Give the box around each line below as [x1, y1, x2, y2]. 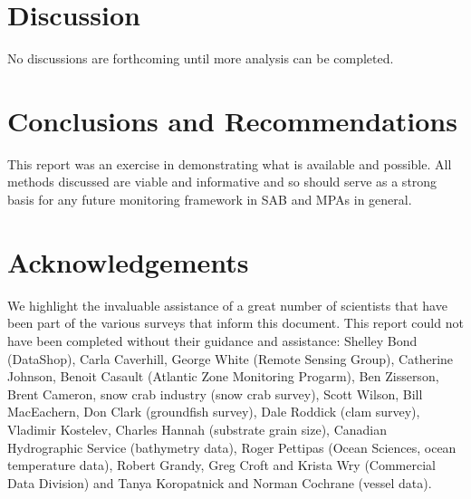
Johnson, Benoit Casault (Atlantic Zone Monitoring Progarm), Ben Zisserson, [7, 367, 439, 386]
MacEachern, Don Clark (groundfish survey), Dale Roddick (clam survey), [7, 402, 420, 421]
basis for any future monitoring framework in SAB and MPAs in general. [7, 190, 412, 209]
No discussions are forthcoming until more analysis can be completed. [7, 49, 394, 68]
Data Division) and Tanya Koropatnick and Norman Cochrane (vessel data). [7, 473, 432, 492]
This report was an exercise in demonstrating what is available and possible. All [7, 154, 452, 173]
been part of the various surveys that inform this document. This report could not [7, 313, 464, 332]
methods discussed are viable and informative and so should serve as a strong [7, 172, 437, 191]
